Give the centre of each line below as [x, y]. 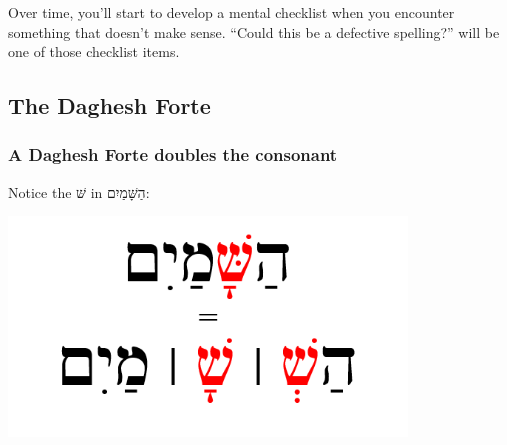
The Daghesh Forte [109, 105]
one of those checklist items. [94, 51]
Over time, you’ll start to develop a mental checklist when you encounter [231, 12]
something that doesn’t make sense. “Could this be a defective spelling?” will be [254, 31]
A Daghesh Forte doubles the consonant [173, 154]
